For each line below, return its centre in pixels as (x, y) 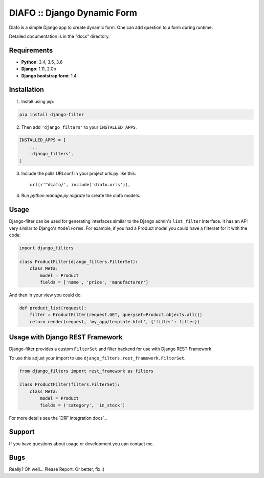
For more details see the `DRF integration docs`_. (58, 418)
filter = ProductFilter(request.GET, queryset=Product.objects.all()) (116, 315)
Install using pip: (38, 101)
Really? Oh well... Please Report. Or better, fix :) (57, 469)
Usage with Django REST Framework (66, 337)
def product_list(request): (53, 308)
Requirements (31, 50)
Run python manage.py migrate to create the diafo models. (81, 195)
